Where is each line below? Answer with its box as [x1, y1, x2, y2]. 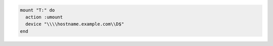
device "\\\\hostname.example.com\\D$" [25, 21, 124, 27]
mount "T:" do [20, 7, 55, 13]
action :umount [25, 14, 63, 20]
